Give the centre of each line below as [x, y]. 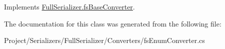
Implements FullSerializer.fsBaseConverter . [69, 6]
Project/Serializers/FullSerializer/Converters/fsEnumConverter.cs [104, 40]
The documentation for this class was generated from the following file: [113, 23]
